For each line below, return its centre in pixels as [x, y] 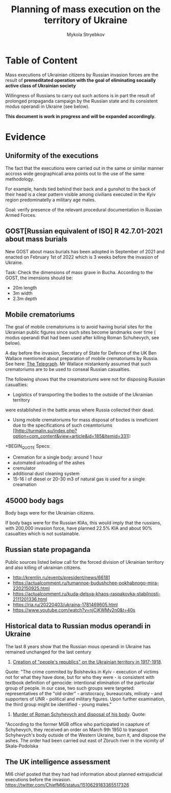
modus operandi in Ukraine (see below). [47, 106]
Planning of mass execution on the [86, 9]
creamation [25, 484]
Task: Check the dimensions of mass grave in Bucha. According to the [79, 272]
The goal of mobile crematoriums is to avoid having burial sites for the [79, 327]
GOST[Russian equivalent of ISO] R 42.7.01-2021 [84, 231]
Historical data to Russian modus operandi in [78, 626]
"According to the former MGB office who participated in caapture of [77, 724]
